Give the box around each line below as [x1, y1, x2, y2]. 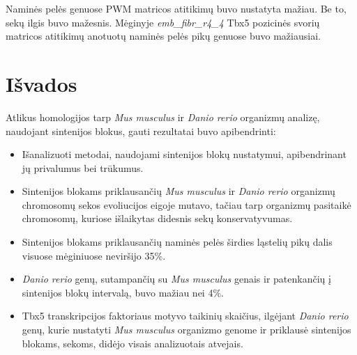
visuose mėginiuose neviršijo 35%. [22, 248, 166, 262]
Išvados [6, 69, 77, 97]
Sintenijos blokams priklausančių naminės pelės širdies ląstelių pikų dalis [22, 235, 333, 249]
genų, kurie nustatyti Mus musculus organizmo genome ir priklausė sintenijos [22, 322, 351, 337]
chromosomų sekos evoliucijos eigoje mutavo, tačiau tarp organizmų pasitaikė [22, 197, 351, 212]
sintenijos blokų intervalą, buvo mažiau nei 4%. [22, 285, 224, 299]
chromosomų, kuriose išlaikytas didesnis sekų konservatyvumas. [22, 211, 293, 226]
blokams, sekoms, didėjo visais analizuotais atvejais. [22, 336, 243, 350]
